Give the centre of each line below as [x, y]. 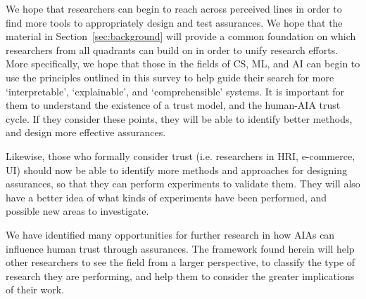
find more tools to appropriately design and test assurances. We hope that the [174, 22]
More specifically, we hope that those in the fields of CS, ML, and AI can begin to [183, 64]
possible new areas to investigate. [77, 211]
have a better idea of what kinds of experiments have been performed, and [166, 197]
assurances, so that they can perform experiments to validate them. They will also [183, 184]
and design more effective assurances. [86, 132]
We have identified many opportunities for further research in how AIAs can [170, 234]
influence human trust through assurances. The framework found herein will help [180, 248]
